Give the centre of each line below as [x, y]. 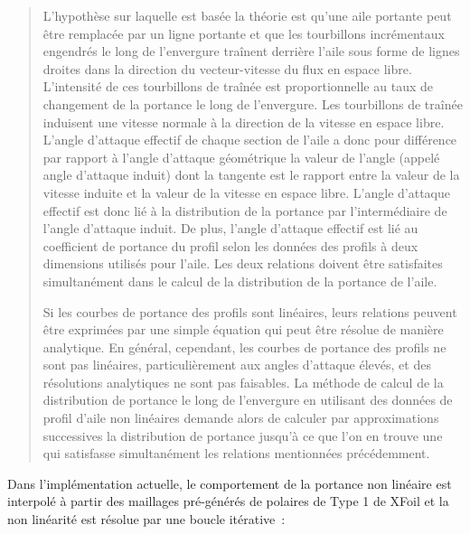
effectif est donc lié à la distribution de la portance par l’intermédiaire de [245, 210]
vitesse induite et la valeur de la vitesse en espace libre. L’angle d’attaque [246, 192]
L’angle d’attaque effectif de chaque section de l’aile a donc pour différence [250, 140]
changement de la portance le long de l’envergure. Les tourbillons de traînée [253, 103]
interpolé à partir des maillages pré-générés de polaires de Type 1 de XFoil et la [228, 501]
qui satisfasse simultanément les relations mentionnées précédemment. [236, 453]
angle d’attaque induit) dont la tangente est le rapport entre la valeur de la [251, 175]
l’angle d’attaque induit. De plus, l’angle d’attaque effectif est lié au [230, 228]
